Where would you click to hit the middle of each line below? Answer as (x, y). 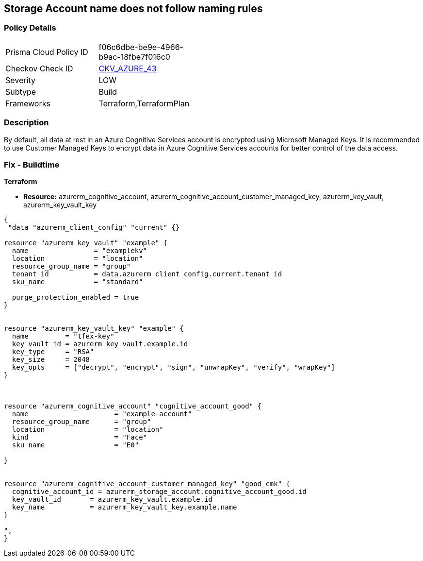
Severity (20, 80)
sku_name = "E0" (75, 445)
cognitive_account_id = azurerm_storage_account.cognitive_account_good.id (159, 492)
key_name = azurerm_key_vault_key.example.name (124, 507)
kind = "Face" (80, 437)
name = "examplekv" (80, 251)
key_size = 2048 (51, 360)
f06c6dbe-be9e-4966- (141, 47)
